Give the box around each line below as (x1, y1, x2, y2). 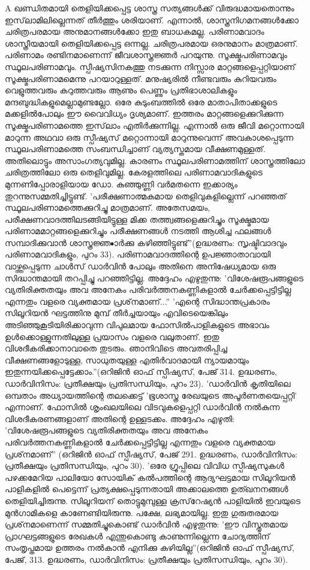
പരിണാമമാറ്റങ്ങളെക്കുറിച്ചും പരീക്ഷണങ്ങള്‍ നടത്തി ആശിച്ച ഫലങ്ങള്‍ (5, 225, 272, 237)
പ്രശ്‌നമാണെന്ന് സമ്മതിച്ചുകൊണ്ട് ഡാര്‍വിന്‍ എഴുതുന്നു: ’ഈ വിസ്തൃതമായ (5, 518, 288, 530)
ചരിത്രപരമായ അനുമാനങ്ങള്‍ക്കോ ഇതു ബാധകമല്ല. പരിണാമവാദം (5, 25, 264, 38)
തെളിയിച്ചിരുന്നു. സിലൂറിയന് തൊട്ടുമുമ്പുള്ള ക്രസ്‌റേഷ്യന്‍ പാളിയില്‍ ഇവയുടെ (5, 494, 301, 507)
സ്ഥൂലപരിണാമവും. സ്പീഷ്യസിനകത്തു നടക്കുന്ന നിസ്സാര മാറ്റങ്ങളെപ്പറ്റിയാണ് (5, 60, 296, 72)
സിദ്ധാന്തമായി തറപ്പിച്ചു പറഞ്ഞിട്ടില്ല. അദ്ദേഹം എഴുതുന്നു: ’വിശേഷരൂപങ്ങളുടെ (5, 271, 304, 284)
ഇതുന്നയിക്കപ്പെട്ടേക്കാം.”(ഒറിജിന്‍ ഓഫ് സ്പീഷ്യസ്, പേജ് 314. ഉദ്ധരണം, (5, 365, 277, 378)
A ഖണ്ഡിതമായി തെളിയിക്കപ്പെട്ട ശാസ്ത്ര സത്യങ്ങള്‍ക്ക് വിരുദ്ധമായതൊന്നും (5, 2, 294, 14)
